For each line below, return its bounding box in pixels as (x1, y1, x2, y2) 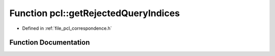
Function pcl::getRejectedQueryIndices (9, 8, 180, 19)
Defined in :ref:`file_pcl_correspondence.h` (22, 25, 112, 31)
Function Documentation (9, 38, 90, 47)
